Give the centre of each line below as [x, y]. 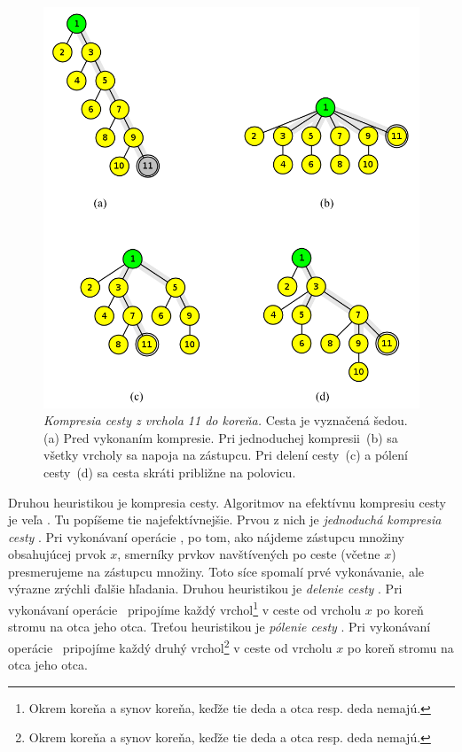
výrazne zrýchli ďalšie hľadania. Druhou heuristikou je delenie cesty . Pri [205, 589]
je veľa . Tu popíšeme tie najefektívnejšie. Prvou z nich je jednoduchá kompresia [225, 519]
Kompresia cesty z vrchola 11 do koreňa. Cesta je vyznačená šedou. [226, 420]
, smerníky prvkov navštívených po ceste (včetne [249, 554]
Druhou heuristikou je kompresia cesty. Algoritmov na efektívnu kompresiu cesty [227, 502]
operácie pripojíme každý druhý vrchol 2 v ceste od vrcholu [170, 646]
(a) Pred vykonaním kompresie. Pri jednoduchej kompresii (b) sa [221, 437]
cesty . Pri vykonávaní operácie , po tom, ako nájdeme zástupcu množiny [207, 536]
